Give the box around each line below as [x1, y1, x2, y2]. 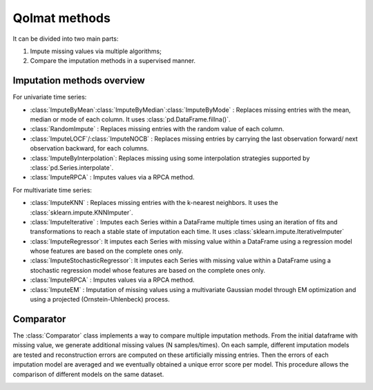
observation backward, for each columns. [30, 144, 149, 153]
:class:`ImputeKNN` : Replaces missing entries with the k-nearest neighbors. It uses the [30, 199, 278, 207]
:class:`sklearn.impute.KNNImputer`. [30, 208, 133, 217]
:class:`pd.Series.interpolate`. [30, 163, 114, 172]
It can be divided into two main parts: [12, 35, 119, 43]
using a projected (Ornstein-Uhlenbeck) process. [30, 295, 170, 304]
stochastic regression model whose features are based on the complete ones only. [30, 266, 266, 274]
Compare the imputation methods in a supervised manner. [30, 57, 196, 65]
